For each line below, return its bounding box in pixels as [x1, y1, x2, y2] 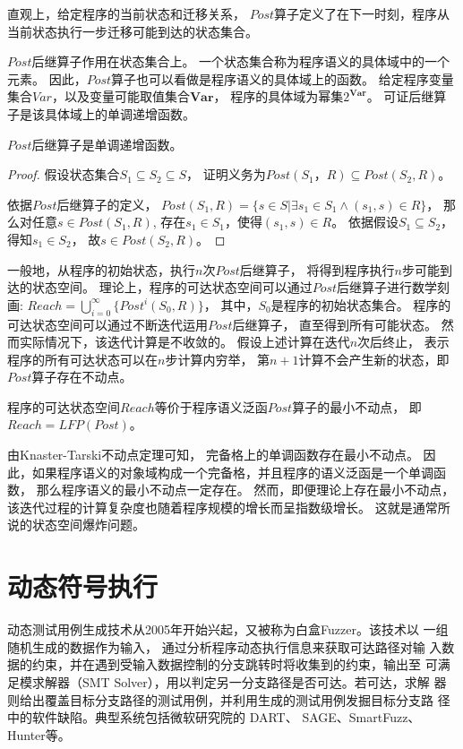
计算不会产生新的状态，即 [298, 349, 450, 368]
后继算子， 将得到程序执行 [239, 260, 395, 279]
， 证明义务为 [186, 165, 266, 184]
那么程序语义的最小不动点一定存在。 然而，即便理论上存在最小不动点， [36, 480, 455, 499]
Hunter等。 [7, 725, 71, 744]
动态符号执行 [7, 568, 159, 605]
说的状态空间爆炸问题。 [7, 515, 145, 534]
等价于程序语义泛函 [154, 397, 268, 416]
